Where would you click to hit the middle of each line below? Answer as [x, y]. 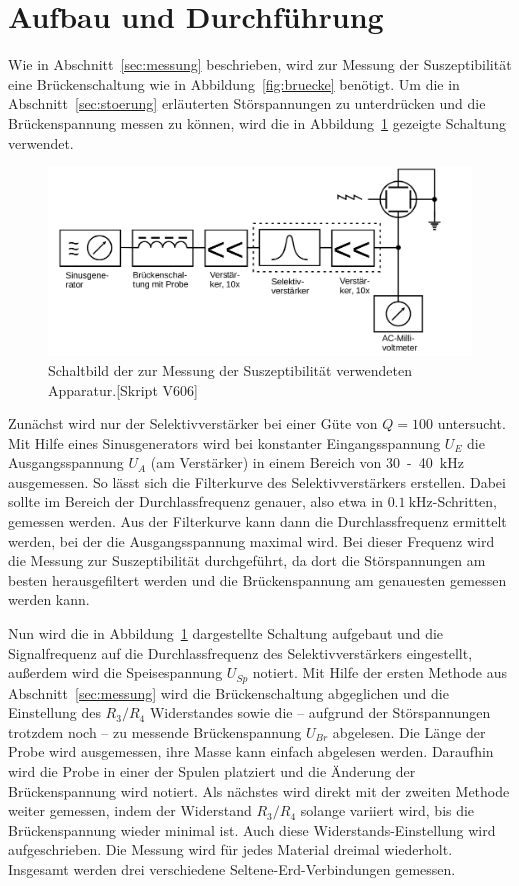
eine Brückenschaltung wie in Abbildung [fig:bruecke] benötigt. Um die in [234, 83]
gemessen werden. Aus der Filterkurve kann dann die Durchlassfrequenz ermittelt [257, 521]
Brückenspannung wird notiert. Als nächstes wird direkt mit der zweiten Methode [259, 790]
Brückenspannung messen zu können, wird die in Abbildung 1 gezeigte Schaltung [257, 122]
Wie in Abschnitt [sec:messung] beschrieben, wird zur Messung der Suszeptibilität [260, 64]
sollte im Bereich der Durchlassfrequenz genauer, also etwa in [195, 501]
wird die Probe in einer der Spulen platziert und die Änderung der [212, 771]
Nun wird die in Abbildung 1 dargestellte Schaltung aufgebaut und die [226, 633]
